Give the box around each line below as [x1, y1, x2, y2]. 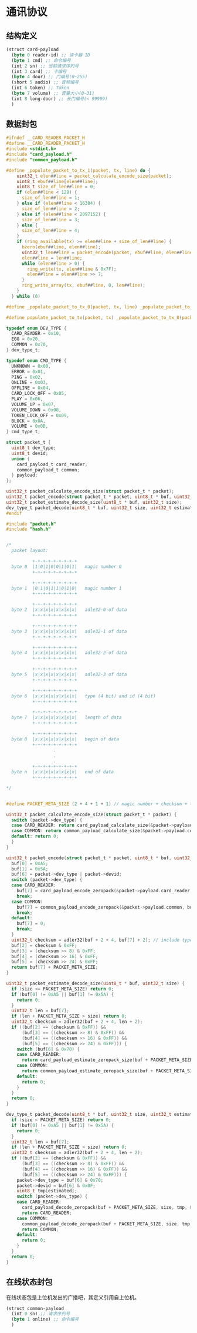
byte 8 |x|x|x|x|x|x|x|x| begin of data [11, 736, 119, 742]
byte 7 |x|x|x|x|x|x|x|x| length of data [11, 714, 122, 721]
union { [11, 456, 30, 462]
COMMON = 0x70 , [11, 342, 49, 348]
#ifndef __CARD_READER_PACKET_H [6, 135, 85, 141]
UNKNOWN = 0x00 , [11, 363, 51, 369]
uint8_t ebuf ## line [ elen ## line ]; [16, 178, 98, 184]
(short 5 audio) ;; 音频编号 [11, 79, 79, 85]
